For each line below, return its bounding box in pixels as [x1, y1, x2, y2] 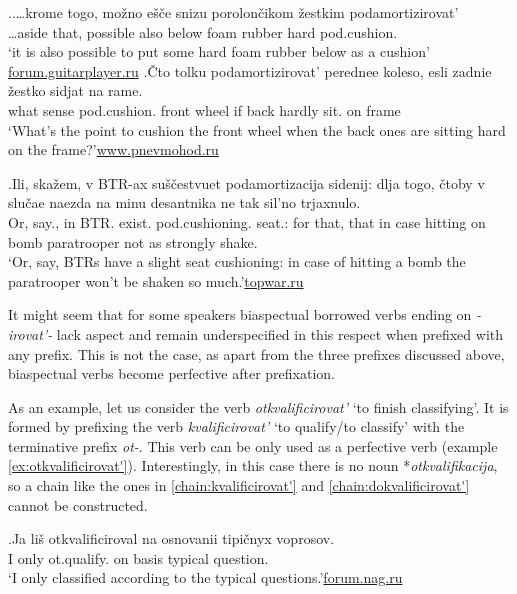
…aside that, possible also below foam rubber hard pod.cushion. [8, 21, 398, 42]
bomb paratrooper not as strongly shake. [8, 231, 258, 252]
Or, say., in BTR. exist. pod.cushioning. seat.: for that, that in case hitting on [8, 211, 486, 232]
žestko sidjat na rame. [8, 80, 143, 101]
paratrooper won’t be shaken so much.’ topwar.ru [8, 270, 304, 291]
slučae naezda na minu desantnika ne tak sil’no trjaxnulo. [8, 192, 361, 213]
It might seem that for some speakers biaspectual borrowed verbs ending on [8, 304, 472, 325]
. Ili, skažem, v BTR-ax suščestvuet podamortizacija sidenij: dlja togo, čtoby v [8, 172, 485, 193]
